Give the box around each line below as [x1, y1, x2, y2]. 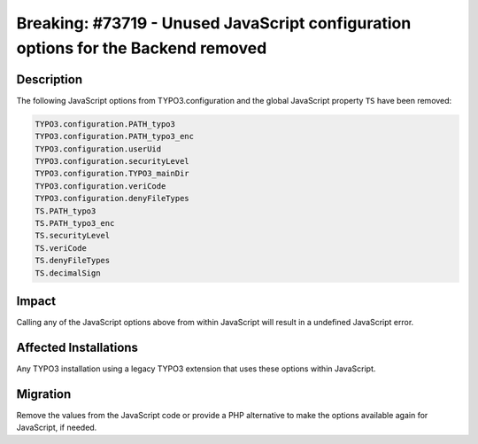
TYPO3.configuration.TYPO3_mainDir [35, 168, 189, 179]
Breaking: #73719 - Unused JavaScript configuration [16, 13, 412, 33]
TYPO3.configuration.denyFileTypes [35, 193, 189, 204]
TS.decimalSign [35, 268, 101, 278]
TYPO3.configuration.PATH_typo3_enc [35, 131, 195, 142]
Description [16, 72, 83, 87]
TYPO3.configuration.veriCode [35, 181, 166, 191]
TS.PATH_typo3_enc [35, 218, 115, 228]
